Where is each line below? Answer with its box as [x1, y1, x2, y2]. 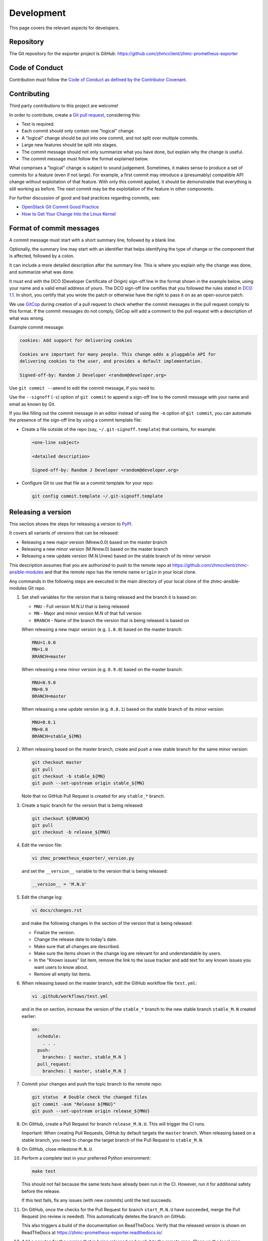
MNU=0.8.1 [32, 720, 56, 725]
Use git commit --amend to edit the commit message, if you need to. [9, 385, 156, 391]
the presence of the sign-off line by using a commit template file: [9, 417, 142, 423]
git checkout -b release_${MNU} [32, 829, 111, 835]
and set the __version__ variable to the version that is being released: [21, 868, 168, 874]
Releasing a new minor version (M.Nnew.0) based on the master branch [21, 546, 168, 552]
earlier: [21, 1013, 36, 1019]
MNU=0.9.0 [32, 680, 56, 685]
